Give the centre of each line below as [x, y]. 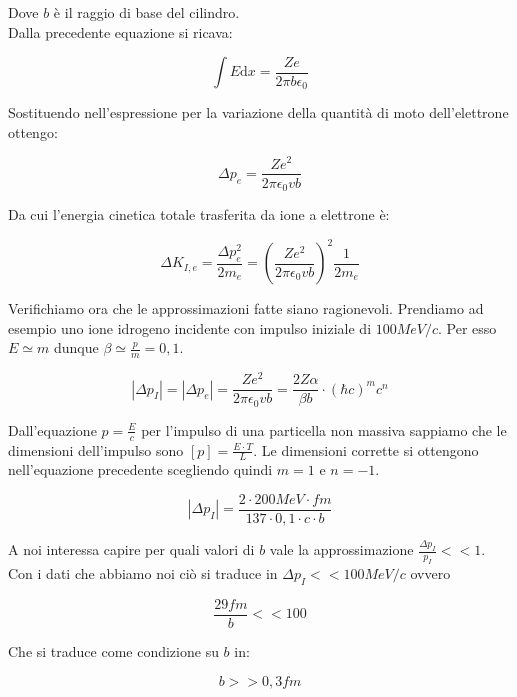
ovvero [430, 573]
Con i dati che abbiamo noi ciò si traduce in [143, 573]
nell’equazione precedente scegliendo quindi [140, 469]
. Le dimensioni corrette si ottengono [366, 449]
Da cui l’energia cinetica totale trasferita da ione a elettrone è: [199, 214]
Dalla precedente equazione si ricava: [120, 31]
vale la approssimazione [341, 549]
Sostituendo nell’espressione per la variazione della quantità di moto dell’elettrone [258, 112]
